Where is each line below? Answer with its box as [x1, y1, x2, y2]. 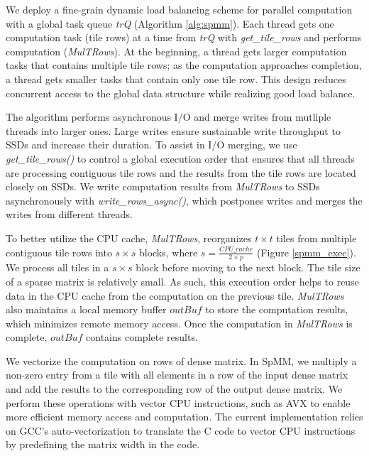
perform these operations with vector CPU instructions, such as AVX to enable [6, 395, 351, 410]
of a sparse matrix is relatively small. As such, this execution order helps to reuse [6, 273, 359, 288]
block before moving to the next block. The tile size [136, 260, 360, 275]
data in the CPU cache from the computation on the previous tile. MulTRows [6, 288, 344, 303]
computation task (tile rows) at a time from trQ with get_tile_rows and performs [6, 30, 362, 45]
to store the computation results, [205, 302, 348, 317]
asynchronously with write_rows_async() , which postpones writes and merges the [6, 192, 363, 207]
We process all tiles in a [6, 260, 109, 275]
